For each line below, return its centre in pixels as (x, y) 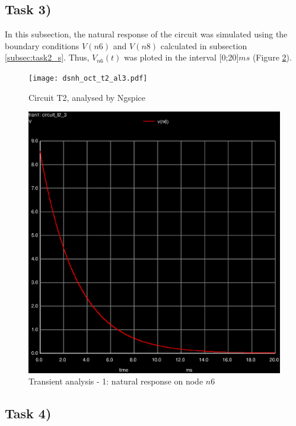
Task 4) (28, 413)
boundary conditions (42, 45)
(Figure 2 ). (272, 57)
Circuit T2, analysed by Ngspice (87, 97)
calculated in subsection (204, 45)
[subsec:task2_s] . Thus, (47, 57)
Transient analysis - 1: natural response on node (116, 381)
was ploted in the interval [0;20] (181, 57)
